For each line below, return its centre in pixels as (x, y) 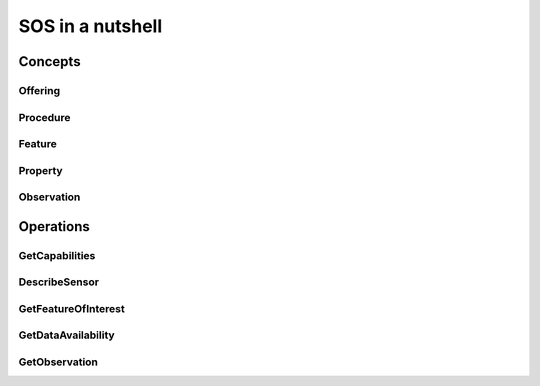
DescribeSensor (59, 282)
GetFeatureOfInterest (71, 308)
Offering (39, 90)
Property (41, 170)
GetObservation (58, 362)
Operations (54, 226)
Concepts (49, 61)
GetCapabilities (57, 255)
